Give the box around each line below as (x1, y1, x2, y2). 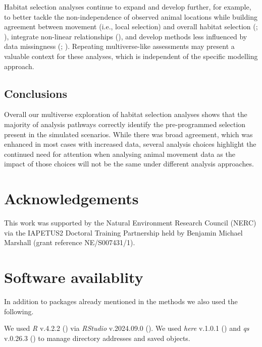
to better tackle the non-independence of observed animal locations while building (4, 11, 257, 22)
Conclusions (4, 85, 68, 101)
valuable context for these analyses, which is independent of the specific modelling (4, 50, 258, 61)
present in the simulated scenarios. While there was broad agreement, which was (4, 129, 253, 139)
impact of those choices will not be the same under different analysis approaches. (4, 158, 254, 169)
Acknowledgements (4, 188, 139, 209)
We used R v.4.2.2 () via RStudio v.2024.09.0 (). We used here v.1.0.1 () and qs (4, 323, 249, 333)
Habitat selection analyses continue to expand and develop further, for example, (4, 2, 251, 12)
